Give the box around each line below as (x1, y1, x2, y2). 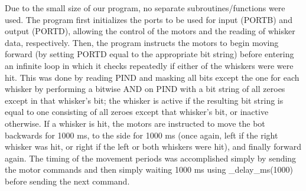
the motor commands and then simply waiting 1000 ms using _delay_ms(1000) (5, 163, 294, 176)
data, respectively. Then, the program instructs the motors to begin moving (5, 36, 279, 48)
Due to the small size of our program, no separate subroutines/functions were (5, 2, 285, 14)
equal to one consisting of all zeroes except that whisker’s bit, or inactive (5, 106, 269, 118)
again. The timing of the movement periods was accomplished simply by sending (5, 152, 297, 164)
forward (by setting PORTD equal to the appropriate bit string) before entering (5, 48, 294, 60)
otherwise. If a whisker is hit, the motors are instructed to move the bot (5, 117, 265, 129)
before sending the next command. (5, 174, 130, 187)
